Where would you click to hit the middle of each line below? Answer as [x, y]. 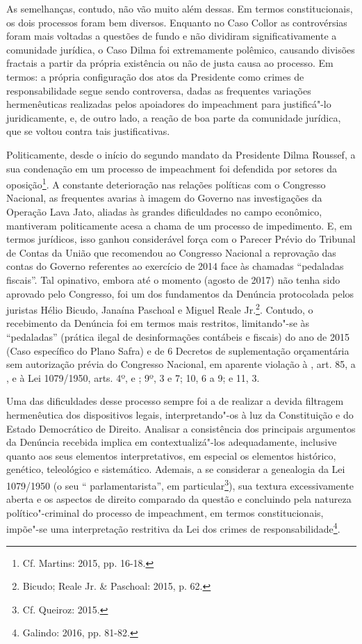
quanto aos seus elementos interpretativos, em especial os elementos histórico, [171, 455]
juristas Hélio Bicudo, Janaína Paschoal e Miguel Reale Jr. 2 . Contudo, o [160, 308]
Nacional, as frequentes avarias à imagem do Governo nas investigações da [164, 198]
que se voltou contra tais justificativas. [88, 131]
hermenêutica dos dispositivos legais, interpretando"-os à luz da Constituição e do [180, 414]
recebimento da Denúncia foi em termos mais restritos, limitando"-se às [158, 323]
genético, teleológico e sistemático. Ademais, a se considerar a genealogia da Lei [176, 469]
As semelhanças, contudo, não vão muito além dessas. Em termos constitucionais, [180, 8]
